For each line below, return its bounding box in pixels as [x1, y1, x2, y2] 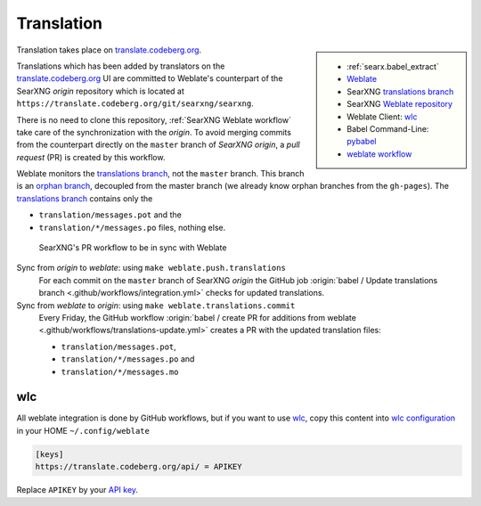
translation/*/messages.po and [61, 354, 195, 364]
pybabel [346, 136, 377, 147]
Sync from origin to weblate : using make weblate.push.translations [16, 263, 287, 273]
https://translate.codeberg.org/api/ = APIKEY [35, 461, 242, 472]
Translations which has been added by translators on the [16, 61, 225, 71]
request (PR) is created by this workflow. [16, 151, 166, 162]
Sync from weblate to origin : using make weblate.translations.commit [16, 299, 296, 311]
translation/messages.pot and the [38, 209, 182, 220]
